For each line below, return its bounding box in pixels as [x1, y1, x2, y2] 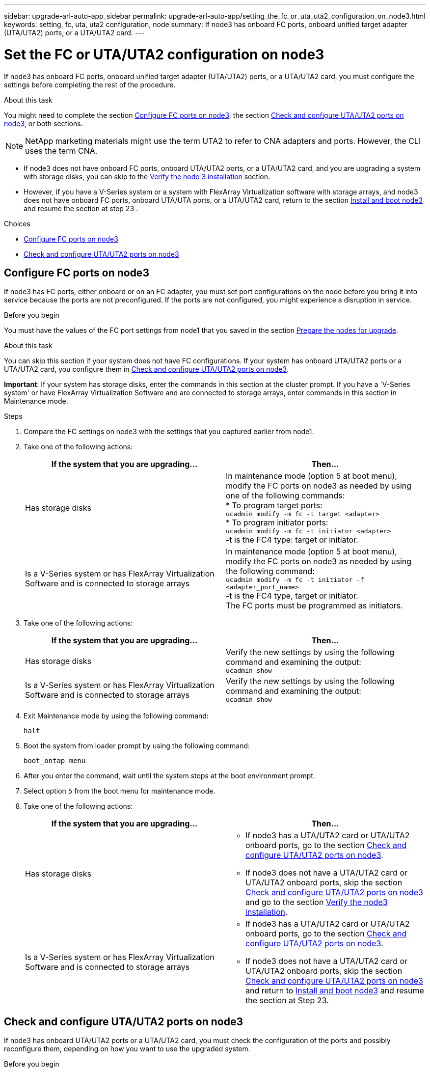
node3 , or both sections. [4, 119, 83, 128]
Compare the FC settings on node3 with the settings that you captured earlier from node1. [24, 427, 314, 436]
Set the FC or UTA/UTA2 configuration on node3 [4, 46, 324, 63]
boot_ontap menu [24, 757, 86, 765]
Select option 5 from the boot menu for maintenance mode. [24, 787, 215, 796]
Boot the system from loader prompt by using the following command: [24, 742, 250, 750]
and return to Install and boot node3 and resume [245, 986, 424, 996]
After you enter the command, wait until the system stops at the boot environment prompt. [24, 771, 315, 780]
